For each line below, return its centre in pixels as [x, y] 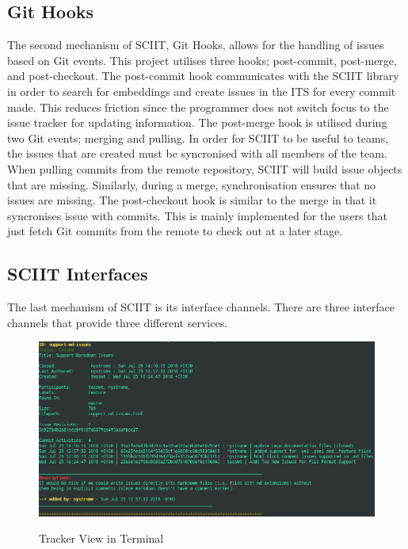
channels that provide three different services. [118, 322]
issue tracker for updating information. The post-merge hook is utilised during [197, 122]
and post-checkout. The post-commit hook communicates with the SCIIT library [203, 76]
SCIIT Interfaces [78, 274]
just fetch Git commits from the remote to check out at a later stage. [175, 231]
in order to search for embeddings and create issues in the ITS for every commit [202, 91]
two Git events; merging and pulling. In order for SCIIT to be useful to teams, [198, 137]
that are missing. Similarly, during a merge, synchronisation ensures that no [192, 184]
